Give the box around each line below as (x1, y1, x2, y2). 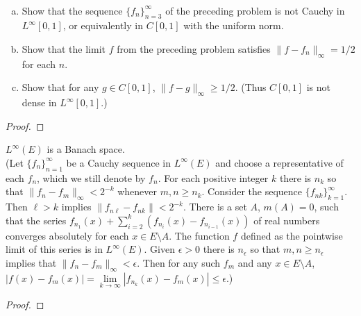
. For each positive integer (158, 170, 269, 185)
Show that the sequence (22, 3, 123, 17)
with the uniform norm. (183, 18, 284, 33)
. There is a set (183, 199, 247, 214)
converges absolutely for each (6, 228, 129, 242)
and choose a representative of (215, 155, 344, 169)
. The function (169, 228, 230, 242)
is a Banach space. (47, 142, 125, 156)
